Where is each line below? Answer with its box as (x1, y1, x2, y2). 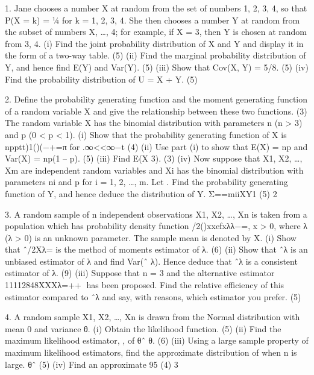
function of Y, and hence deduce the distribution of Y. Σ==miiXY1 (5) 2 (5, 187, 277, 200)
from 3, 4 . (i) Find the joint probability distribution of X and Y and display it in (5, 37, 304, 49)
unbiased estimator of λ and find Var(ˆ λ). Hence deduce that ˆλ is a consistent (5, 254, 298, 267)
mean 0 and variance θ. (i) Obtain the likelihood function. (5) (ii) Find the (5, 322, 281, 335)
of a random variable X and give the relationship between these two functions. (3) (5, 104, 307, 117)
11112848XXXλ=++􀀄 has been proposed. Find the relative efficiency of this (5, 279, 284, 291)
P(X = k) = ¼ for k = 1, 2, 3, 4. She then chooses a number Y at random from (5, 13, 300, 26)
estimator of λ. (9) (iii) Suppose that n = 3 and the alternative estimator (5, 266, 275, 279)
